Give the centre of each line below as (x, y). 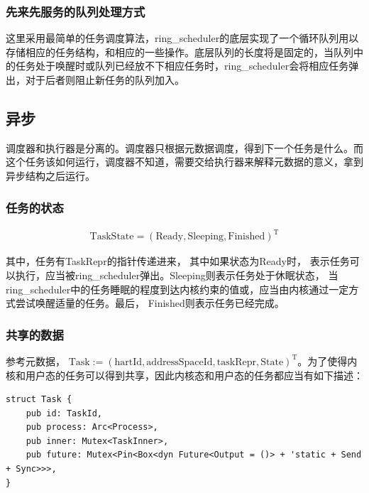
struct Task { (39, 400)
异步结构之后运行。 (50, 175)
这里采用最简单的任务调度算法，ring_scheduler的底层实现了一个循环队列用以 (182, 38)
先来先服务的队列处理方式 (76, 11)
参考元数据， (35, 361)
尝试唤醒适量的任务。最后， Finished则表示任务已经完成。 (150, 303)
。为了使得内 (327, 361)
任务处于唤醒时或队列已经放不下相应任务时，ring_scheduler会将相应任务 (182, 66)
